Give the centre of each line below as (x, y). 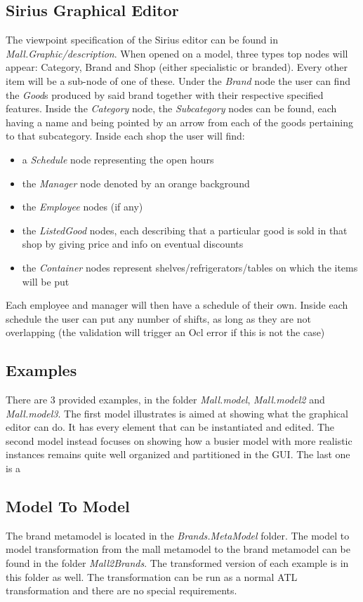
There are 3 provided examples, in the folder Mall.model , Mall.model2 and (165, 400)
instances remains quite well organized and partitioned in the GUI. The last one (178, 454)
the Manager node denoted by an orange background (136, 183)
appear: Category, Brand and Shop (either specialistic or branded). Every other (177, 67)
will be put (46, 281)
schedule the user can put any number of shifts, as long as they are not (158, 318)
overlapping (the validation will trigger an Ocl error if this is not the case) (165, 332)
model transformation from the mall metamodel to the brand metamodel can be (178, 549)
